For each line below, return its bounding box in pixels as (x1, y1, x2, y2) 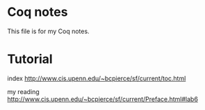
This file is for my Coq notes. (7, 27, 90, 35)
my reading (7, 87, 40, 95)
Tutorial (7, 51, 54, 67)
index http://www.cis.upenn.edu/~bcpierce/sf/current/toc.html (7, 74, 186, 82)
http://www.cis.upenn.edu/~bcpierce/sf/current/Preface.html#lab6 (7, 95, 198, 103)
